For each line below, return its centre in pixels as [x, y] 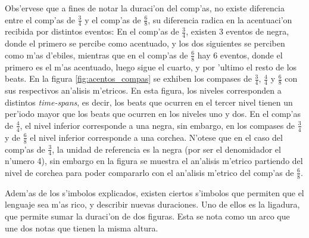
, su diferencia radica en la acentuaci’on [220, 19]
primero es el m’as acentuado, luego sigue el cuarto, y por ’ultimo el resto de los [151, 67]
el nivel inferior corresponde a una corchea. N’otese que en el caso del [156, 137]
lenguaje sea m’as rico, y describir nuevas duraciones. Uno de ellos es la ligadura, [152, 204]
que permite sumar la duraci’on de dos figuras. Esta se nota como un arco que [147, 216]
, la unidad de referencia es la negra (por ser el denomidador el [166, 149]
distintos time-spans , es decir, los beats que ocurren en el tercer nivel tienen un [149, 102]
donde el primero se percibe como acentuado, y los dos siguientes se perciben [145, 43]
